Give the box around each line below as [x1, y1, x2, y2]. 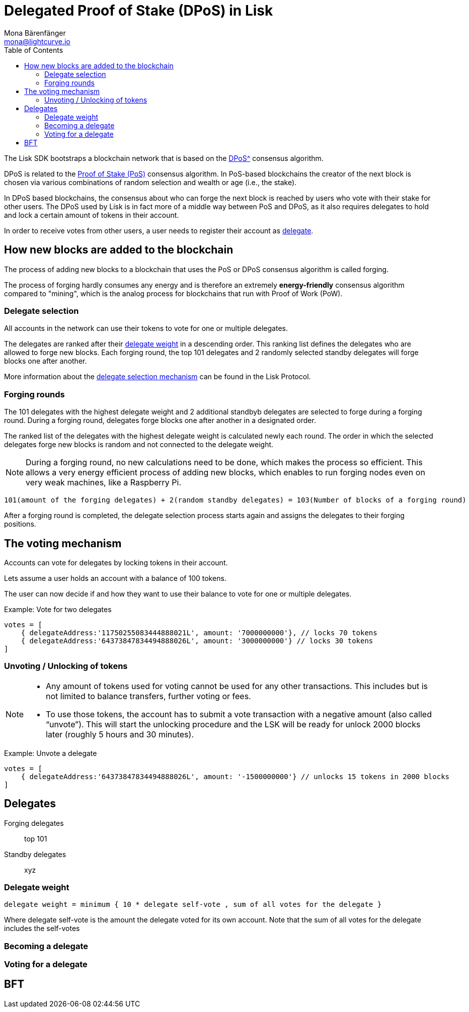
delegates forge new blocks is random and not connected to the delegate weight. [4, 440, 274, 449]
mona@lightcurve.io [4, 37, 70, 46]
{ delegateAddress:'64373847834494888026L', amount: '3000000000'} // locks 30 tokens [21, 636, 373, 645]
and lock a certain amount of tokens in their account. [4, 210, 179, 219]
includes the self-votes [4, 924, 80, 933]
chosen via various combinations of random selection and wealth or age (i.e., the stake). [4, 178, 297, 187]
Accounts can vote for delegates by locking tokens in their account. [4, 558, 228, 567]
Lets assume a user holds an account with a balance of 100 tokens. [4, 573, 226, 582]
